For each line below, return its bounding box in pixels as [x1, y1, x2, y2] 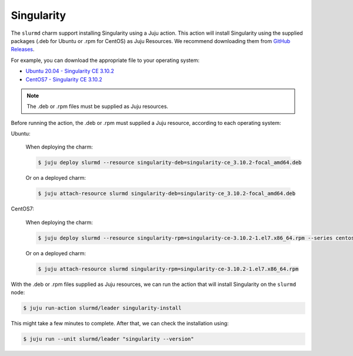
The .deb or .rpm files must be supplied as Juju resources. [26, 103, 169, 110]
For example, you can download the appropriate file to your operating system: [11, 57, 200, 64]
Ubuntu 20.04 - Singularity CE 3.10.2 [25, 68, 114, 75]
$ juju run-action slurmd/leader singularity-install [23, 305, 182, 312]
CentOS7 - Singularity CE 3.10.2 [25, 75, 102, 83]
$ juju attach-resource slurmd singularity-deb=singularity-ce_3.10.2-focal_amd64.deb [38, 190, 296, 197]
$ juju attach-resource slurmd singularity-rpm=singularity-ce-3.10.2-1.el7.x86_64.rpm [38, 265, 299, 272]
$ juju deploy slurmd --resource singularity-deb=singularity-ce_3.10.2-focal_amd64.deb [38, 159, 302, 166]
